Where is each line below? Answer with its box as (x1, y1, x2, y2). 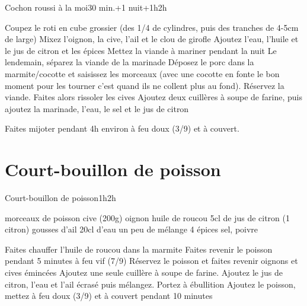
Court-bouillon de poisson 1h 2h (5, 192, 116, 204)
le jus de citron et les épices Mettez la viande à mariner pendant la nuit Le (5, 44, 277, 56)
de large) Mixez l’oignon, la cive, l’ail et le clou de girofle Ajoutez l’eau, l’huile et (5, 33, 299, 45)
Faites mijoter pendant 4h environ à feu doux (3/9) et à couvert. (5, 122, 239, 135)
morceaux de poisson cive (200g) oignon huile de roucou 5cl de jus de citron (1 (5, 211, 290, 224)
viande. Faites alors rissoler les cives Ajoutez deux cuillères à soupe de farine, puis (5, 91, 302, 103)
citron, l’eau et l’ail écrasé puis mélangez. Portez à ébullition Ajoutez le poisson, (5, 278, 296, 290)
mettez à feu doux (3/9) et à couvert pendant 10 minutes (5, 289, 213, 302)
